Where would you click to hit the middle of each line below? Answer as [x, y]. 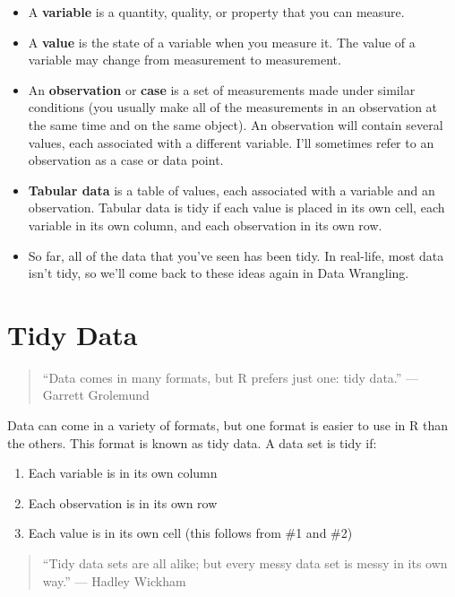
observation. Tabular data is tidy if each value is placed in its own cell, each [236, 208]
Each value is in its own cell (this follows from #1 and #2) [190, 533]
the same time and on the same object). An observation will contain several [236, 124]
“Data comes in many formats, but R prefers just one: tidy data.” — [231, 377]
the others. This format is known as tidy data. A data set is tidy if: [192, 442]
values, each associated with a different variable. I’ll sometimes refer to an [231, 142]
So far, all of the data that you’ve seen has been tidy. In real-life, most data [236, 255]
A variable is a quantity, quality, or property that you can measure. [216, 12]
